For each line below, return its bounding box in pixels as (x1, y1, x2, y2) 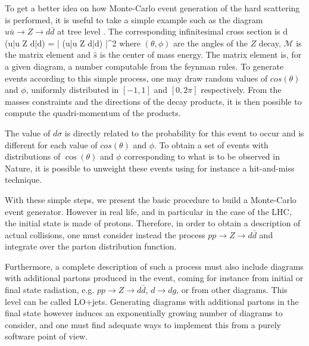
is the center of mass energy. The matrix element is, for (99, 48, 302, 61)
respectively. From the (201, 83, 282, 96)
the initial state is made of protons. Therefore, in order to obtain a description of (5, 217, 301, 229)
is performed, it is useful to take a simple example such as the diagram (5, 13, 263, 26)
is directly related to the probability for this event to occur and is (64, 126, 304, 139)
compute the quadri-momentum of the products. (5, 107, 181, 119)
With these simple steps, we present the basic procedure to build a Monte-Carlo (5, 193, 296, 205)
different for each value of (5, 138, 98, 151)
